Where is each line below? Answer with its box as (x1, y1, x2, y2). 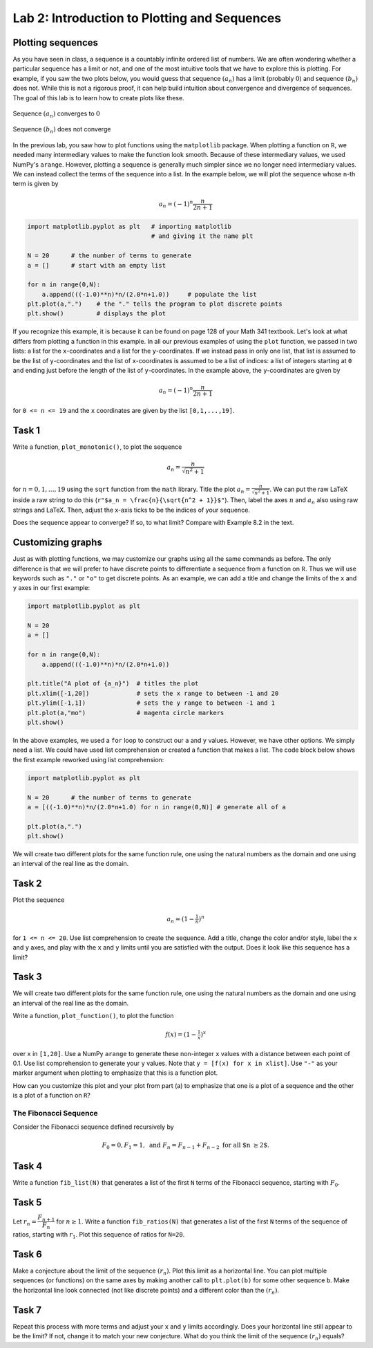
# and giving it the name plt (151, 232, 254, 240)
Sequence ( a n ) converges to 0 (12, 109, 100, 119)
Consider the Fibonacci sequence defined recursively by (12, 1123, 174, 1131)
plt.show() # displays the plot (27, 310, 166, 317)
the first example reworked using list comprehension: (12, 755, 164, 764)
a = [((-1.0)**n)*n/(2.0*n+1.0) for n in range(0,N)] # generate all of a (27, 803, 287, 811)
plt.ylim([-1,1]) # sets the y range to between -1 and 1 (27, 699, 276, 707)
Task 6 (12, 1248, 43, 1260)
